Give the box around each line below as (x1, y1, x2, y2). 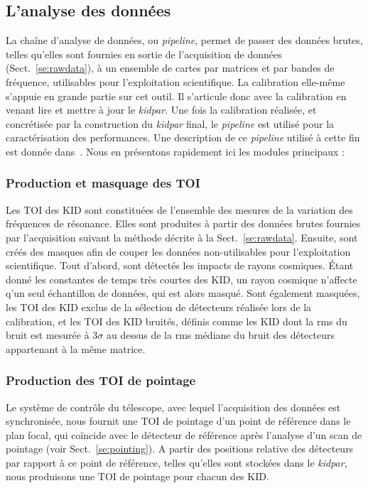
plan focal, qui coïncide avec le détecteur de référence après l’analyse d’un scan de (6, 427, 362, 442)
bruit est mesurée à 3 (6, 327, 98, 342)
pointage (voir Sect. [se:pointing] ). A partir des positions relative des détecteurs (6, 441, 354, 456)
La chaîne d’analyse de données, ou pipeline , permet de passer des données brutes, (6, 33, 363, 48)
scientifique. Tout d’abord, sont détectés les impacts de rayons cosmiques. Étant (6, 258, 354, 273)
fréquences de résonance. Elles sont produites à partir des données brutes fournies (6, 216, 361, 231)
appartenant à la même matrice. (6, 341, 146, 356)
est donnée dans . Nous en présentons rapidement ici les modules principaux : (6, 143, 345, 158)
